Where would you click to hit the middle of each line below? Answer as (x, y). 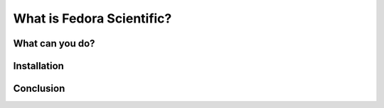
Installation (38, 66)
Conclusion (39, 89)
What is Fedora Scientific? (92, 18)
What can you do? (54, 43)
